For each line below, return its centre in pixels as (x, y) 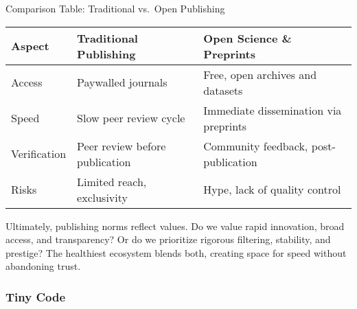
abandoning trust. (43, 266)
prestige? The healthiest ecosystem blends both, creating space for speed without (176, 252)
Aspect (30, 46)
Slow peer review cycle (131, 118)
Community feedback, (256, 146)
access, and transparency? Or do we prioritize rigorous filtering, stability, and (168, 239)
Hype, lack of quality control (272, 190)
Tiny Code (36, 296)
